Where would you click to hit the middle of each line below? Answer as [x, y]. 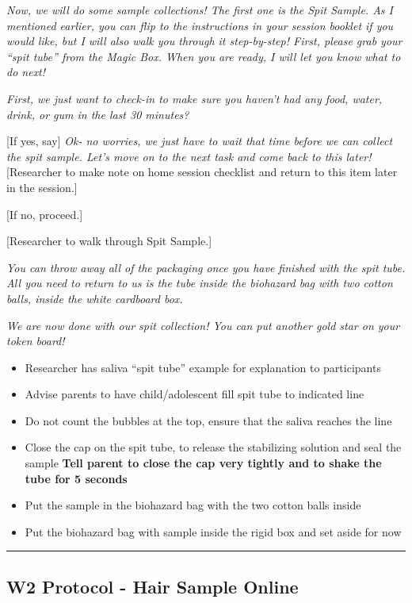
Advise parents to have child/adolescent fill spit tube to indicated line [195, 394]
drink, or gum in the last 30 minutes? [98, 114]
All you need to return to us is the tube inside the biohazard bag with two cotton [200, 283]
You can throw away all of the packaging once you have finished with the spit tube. [206, 267]
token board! [36, 341]
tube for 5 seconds [76, 478]
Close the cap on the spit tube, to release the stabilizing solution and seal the [213, 447]
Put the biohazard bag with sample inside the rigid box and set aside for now [213, 531]
